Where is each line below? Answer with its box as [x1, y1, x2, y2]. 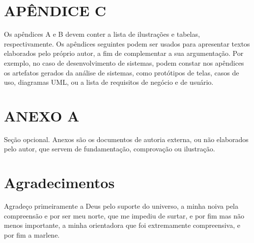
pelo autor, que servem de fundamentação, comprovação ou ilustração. [4, 144, 215, 154]
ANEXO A [4, 105, 80, 125]
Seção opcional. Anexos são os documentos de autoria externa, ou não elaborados [4, 134, 249, 144]
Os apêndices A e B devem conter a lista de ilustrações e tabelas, [4, 29, 200, 39]
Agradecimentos [4, 172, 115, 193]
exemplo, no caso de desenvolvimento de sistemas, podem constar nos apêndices [4, 57, 244, 68]
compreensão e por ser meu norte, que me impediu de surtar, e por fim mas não [4, 210, 244, 220]
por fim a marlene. [4, 229, 60, 240]
